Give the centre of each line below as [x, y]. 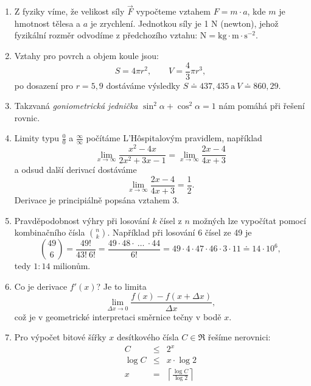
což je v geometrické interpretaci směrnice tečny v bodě [118, 316]
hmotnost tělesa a [47, 23]
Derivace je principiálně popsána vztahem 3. [97, 200]
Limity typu [37, 138]
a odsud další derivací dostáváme [75, 170]
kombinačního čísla [50, 232]
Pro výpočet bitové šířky [60, 337]
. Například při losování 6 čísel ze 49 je [180, 232]
